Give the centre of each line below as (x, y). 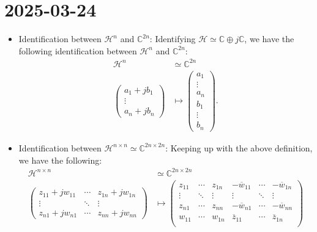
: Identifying (173, 39)
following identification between (78, 50)
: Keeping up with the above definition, (239, 147)
